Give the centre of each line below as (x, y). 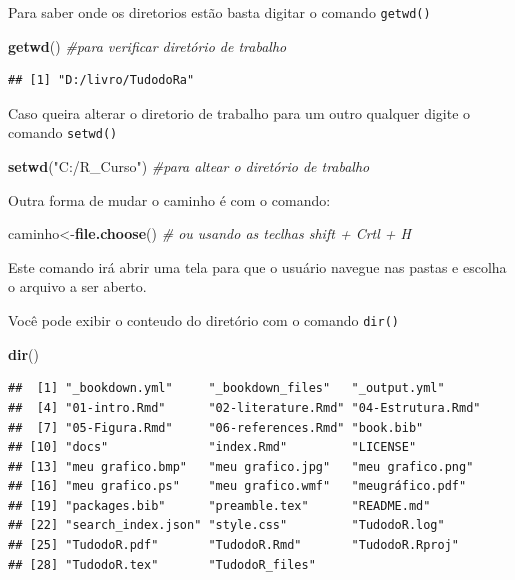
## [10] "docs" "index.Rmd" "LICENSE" (212, 447)
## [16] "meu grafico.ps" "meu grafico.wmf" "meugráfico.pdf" (237, 486)
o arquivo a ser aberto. (77, 286)
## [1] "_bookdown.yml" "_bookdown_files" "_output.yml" (226, 388)
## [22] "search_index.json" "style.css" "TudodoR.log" (226, 525)
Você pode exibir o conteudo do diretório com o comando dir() (203, 320)
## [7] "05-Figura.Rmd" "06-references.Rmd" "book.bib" (216, 427)
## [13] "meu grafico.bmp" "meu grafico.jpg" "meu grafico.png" (241, 466)
